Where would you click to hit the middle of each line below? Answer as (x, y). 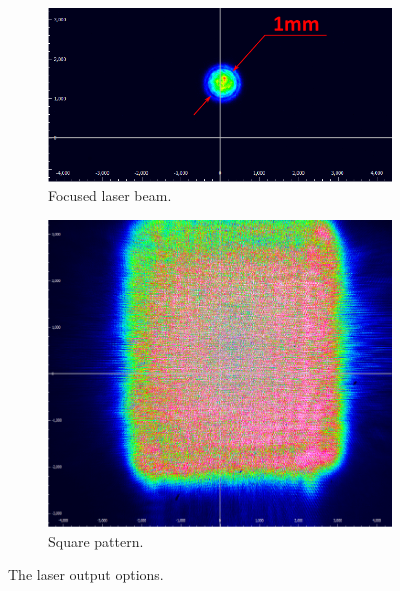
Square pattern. (96, 540)
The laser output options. (86, 574)
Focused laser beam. (110, 195)
